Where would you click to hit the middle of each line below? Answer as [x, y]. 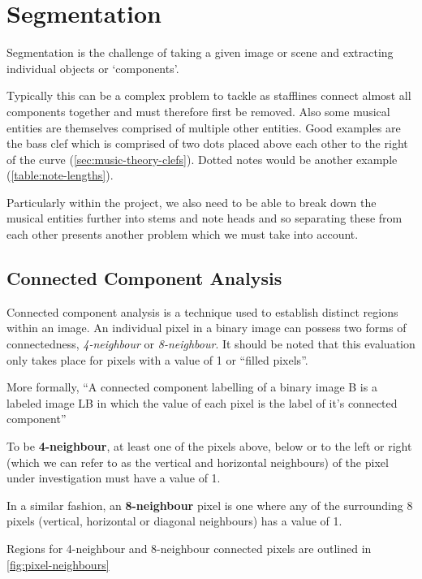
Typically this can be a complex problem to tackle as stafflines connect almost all [209, 95]
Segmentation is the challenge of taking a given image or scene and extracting [200, 52]
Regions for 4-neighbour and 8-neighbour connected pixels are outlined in [189, 548]
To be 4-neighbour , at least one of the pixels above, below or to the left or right [209, 446]
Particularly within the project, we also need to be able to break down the [192, 202]
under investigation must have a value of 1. [114, 478]
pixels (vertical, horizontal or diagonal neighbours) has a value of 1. [174, 521]
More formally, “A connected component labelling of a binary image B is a [192, 387]
